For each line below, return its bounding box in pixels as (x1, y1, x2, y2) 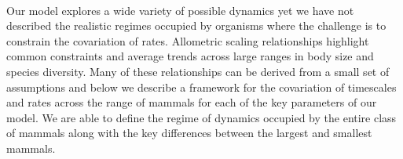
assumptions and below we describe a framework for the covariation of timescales (6, 78, 397, 95)
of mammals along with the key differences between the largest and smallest (6, 125, 372, 141)
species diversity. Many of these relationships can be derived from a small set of (6, 63, 390, 79)
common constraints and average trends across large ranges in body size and (6, 48, 374, 64)
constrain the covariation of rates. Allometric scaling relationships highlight (6, 32, 369, 49)
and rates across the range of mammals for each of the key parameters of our (6, 94, 377, 110)
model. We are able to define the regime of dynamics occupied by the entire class (6, 109, 397, 125)
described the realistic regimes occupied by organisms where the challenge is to (6, 17, 387, 34)
